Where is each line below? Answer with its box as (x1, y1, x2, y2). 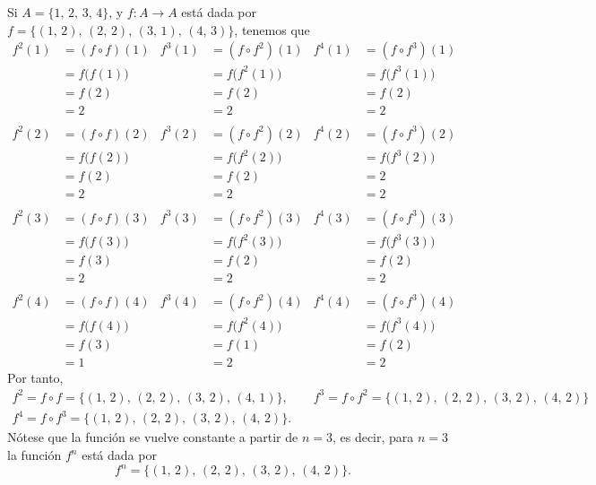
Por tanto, (7, 368, 64, 386)
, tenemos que (234, 20, 310, 39)
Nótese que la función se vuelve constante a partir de (7, 428, 298, 446)
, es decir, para (332, 428, 414, 446)
